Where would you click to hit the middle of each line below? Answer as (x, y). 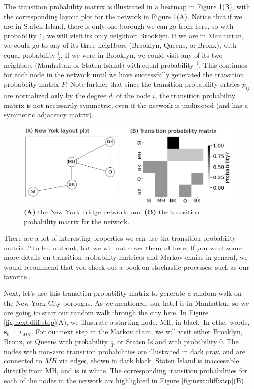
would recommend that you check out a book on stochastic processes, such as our (127, 266)
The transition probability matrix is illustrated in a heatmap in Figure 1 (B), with (127, 6)
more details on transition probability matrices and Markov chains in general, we (126, 257)
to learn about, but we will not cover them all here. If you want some (137, 247)
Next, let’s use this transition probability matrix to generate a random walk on (123, 293)
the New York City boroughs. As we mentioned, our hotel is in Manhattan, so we (127, 302)
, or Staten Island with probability (165, 341)
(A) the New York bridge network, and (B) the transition (112, 211)
